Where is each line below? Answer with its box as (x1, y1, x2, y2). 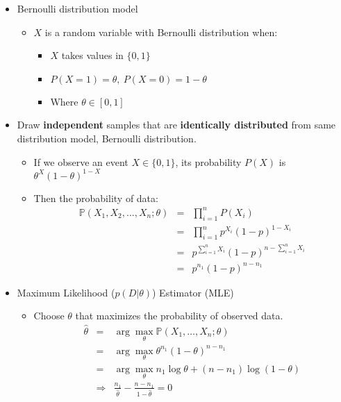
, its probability (175, 154, 242, 169)
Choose (33, 308, 65, 323)
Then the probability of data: (33, 190, 158, 205)
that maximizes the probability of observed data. (75, 308, 283, 323)
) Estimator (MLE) (152, 285, 234, 299)
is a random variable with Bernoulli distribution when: (44, 24, 278, 39)
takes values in (61, 48, 124, 62)
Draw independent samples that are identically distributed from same (17, 117, 336, 132)
